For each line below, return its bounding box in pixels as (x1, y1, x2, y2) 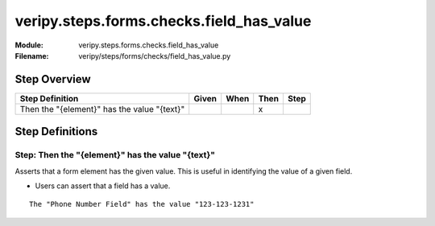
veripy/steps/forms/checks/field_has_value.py (78, 51, 231, 60)
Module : (14, 40, 43, 50)
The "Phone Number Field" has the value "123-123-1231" (29, 199, 255, 209)
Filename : (14, 51, 49, 60)
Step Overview (14, 72, 92, 86)
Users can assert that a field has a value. (35, 181, 171, 191)
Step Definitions (14, 125, 98, 138)
